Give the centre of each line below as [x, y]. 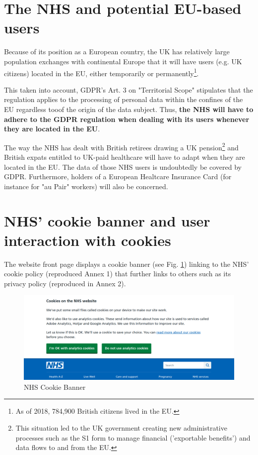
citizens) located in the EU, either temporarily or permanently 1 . [101, 72]
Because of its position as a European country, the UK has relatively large [117, 52]
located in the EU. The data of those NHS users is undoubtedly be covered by [123, 167]
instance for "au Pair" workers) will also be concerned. [86, 186]
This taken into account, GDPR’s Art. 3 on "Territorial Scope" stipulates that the [129, 89]
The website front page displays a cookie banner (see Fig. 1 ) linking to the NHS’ [127, 264]
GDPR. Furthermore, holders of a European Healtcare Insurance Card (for [118, 176]
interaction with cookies [88, 240]
